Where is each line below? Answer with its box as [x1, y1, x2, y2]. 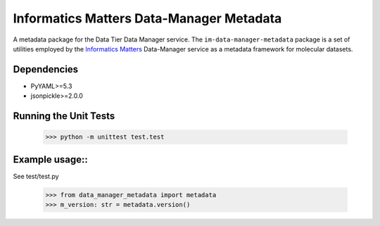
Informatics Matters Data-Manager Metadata [13, 11, 282, 26]
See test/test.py [13, 172, 59, 180]
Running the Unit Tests [13, 110, 115, 123]
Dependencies [13, 63, 79, 75]
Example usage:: [13, 153, 88, 165]
